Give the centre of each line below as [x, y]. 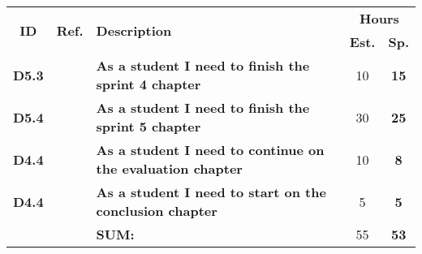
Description [134, 30]
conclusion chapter [157, 211]
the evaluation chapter [169, 168]
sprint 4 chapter [149, 84]
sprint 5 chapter [149, 126]
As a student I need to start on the [211, 192]
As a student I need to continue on [210, 150]
